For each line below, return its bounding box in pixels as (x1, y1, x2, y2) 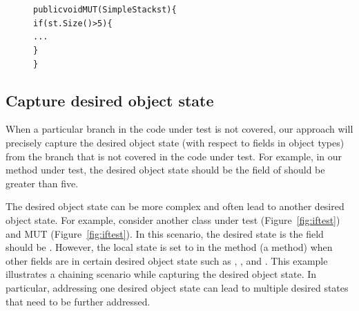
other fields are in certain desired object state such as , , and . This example (6, 253, 328, 267)
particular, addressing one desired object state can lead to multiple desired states (6, 281, 349, 295)
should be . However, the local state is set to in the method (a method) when (6, 240, 333, 254)
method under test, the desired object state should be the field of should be (6, 162, 325, 177)
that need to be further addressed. (6, 294, 151, 308)
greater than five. (6, 176, 79, 190)
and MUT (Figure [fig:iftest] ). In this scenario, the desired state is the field (6, 226, 324, 241)
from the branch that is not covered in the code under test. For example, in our (6, 149, 342, 163)
